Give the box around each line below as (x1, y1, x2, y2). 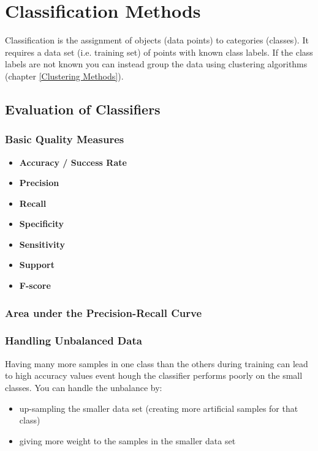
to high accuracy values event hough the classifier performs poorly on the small (5, 369, 303, 382)
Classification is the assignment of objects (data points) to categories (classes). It (5, 34, 309, 47)
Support (19, 258, 55, 271)
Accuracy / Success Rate (19, 155, 127, 168)
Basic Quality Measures (5, 132, 124, 147)
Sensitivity (19, 237, 65, 250)
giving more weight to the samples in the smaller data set (19, 434, 236, 447)
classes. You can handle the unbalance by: (5, 381, 162, 393)
